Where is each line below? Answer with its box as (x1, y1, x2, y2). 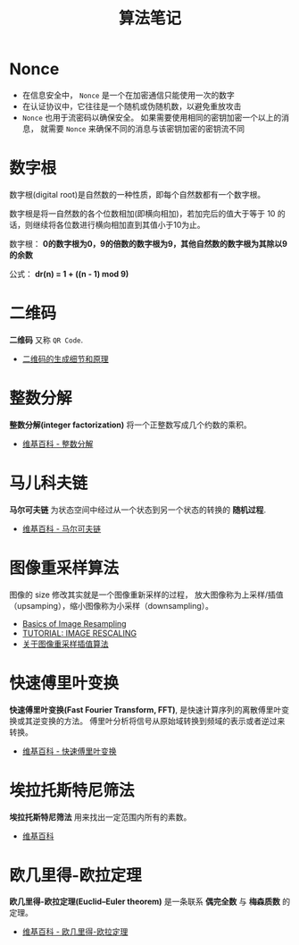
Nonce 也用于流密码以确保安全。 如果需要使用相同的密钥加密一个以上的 (21, 112, 282, 122)
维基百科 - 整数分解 (21, 438, 94, 449)
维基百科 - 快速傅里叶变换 (21, 746, 118, 756)
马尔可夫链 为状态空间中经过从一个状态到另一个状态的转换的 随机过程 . (9, 504, 266, 515)
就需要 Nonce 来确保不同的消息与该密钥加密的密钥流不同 (39, 122, 245, 134)
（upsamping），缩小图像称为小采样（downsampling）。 (9, 600, 214, 611)
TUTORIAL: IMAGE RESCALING (21, 628, 137, 638)
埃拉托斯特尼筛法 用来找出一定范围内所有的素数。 (9, 811, 192, 823)
